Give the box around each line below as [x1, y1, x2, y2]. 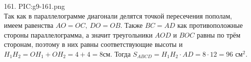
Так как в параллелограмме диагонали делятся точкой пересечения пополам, [4, 10, 232, 21]
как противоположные [177, 20, 243, 30]
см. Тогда [102, 48, 131, 59]
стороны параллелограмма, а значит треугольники [4, 29, 153, 40]
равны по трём [197, 29, 241, 40]
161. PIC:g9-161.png [4, 1, 65, 11]
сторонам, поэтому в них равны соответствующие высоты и [4, 39, 183, 49]
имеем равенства [4, 20, 53, 30]
